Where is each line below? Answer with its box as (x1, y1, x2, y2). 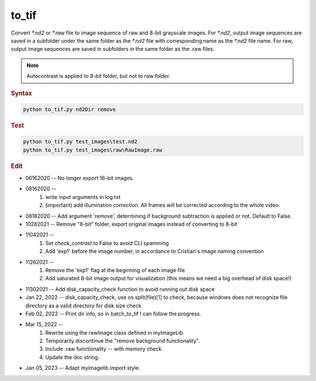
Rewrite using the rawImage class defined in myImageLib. (45, 329, 184, 336)
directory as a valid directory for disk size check (25, 302, 142, 309)
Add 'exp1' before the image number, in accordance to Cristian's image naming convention (45, 248, 264, 255)
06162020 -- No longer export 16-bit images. (25, 174, 134, 181)
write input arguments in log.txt (45, 193, 121, 200)
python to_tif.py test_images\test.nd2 (23, 138, 138, 145)
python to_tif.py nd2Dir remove (23, 106, 116, 112)
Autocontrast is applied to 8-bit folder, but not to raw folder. (26, 73, 171, 80)
